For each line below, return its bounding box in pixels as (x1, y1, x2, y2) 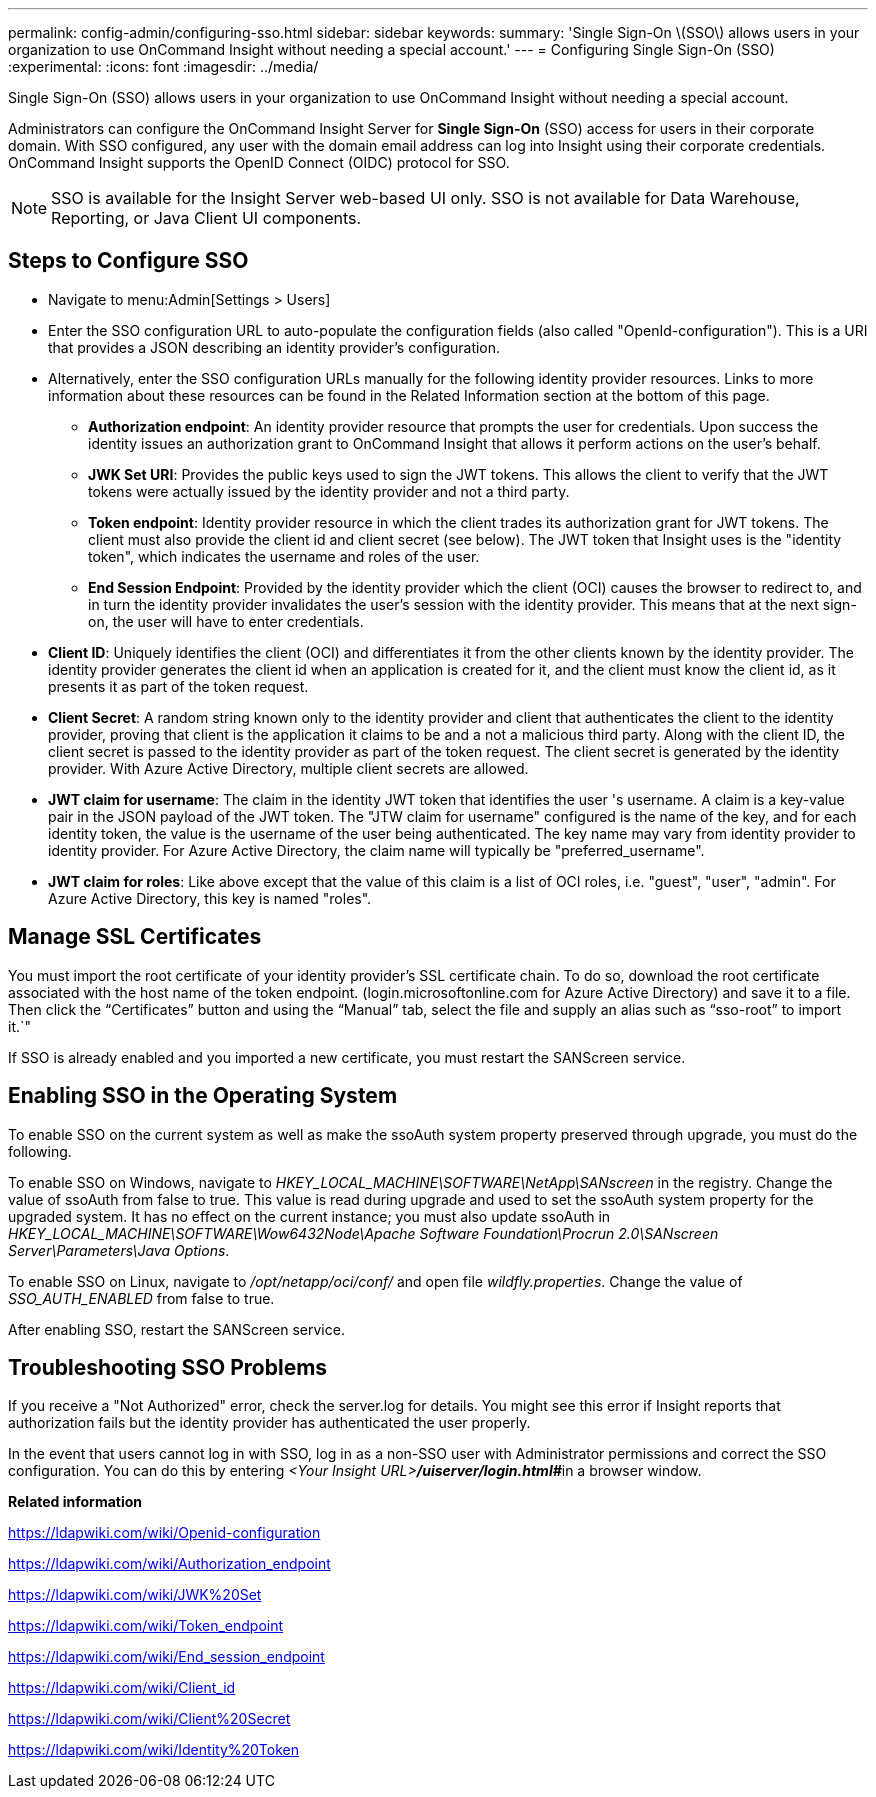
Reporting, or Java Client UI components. (51, 208, 362, 228)
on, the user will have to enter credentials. (88, 612, 364, 630)
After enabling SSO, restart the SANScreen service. (8, 1320, 345, 1338)
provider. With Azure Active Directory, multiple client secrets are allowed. (48, 759, 529, 777)
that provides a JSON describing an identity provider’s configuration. (48, 338, 501, 356)
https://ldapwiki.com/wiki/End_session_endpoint (8, 1648, 325, 1666)
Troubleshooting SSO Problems (8, 1354, 328, 1380)
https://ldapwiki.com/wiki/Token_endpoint (8, 1617, 284, 1635)
